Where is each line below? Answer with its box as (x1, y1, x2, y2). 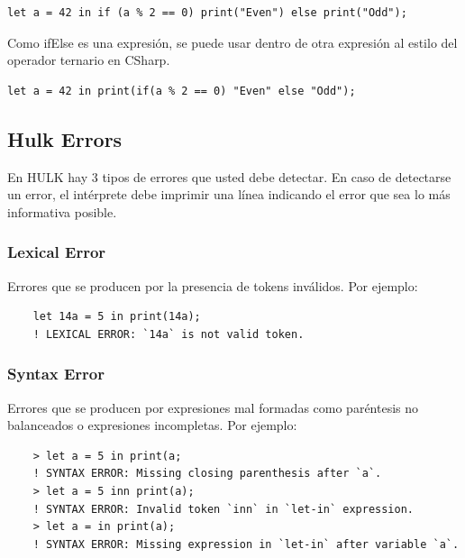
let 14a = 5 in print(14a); (32, 310, 201, 324)
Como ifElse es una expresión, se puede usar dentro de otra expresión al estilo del (7, 32, 458, 51)
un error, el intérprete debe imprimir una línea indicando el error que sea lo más (7, 185, 451, 204)
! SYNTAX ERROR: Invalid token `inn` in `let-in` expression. (32, 502, 415, 516)
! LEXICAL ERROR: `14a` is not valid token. (32, 327, 305, 341)
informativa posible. (7, 202, 117, 221)
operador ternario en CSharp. (7, 50, 170, 69)
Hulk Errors (7, 124, 123, 152)
